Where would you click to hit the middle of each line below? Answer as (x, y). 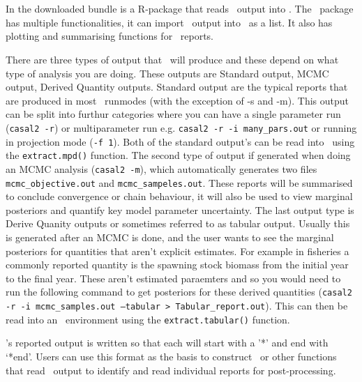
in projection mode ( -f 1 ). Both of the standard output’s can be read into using (180, 141)
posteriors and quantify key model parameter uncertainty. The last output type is (180, 209)
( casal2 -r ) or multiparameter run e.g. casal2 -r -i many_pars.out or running (181, 127)
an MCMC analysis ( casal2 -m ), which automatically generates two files (161, 168)
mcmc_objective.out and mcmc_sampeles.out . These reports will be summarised (179, 182)
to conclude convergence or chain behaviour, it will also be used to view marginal (179, 196)
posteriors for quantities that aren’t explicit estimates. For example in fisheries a (178, 251)
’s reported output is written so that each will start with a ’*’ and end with (167, 343)
